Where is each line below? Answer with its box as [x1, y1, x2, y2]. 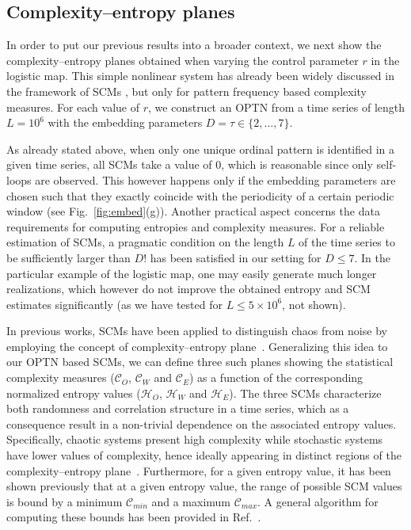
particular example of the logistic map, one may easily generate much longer [6, 265, 377, 281]
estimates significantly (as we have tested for [6, 296, 223, 312]
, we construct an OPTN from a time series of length [148, 98, 405, 115]
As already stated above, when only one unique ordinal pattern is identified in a [6, 140, 394, 157]
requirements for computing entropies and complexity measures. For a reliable [6, 218, 385, 234]
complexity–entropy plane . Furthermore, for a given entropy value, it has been [6, 462, 391, 479]
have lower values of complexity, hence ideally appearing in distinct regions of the [6, 447, 401, 463]
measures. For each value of [6, 98, 140, 115]
